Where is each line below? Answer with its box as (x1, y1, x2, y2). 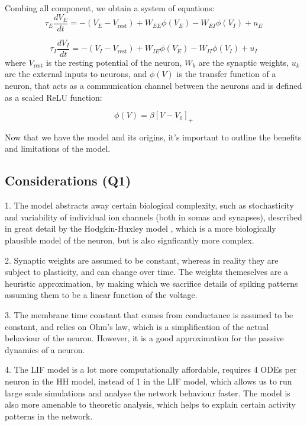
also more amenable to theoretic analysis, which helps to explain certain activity (5, 398, 296, 411)
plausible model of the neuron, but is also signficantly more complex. (5, 234, 254, 246)
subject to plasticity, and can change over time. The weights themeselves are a (5, 265, 289, 278)
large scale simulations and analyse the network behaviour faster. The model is (5, 386, 290, 399)
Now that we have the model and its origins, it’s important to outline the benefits (5, 130, 302, 143)
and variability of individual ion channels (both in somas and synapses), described (5, 210, 302, 223)
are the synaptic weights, (198, 56, 289, 68)
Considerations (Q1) (5, 171, 131, 190)
